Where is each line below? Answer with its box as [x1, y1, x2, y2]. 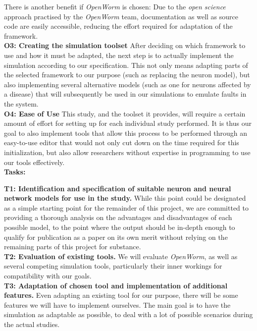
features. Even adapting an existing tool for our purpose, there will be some [4, 290, 238, 300]
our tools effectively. [4, 157, 65, 167]
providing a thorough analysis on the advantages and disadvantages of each [4, 212, 232, 222]
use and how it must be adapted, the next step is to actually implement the [4, 50, 234, 60]
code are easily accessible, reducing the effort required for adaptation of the [4, 21, 233, 31]
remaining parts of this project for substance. [4, 241, 141, 252]
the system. [4, 98, 39, 109]
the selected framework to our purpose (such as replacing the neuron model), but [4, 69, 250, 80]
